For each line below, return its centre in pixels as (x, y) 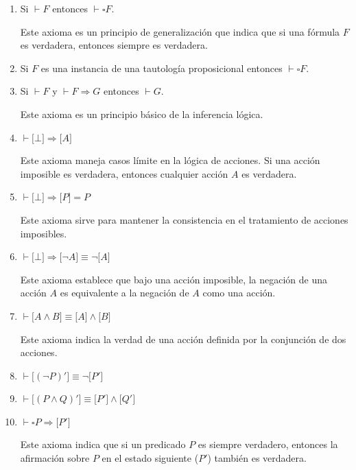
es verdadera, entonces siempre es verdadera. (114, 45)
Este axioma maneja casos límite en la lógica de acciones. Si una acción (170, 160)
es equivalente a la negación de (124, 293)
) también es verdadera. (257, 458)
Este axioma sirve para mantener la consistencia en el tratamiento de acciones (184, 219)
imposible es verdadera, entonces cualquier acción (124, 173)
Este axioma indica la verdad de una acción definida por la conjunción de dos (183, 339)
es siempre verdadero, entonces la (268, 444)
